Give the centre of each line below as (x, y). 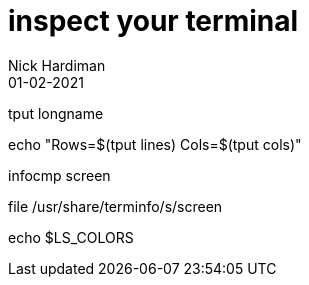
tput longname (56, 113)
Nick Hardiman (57, 65)
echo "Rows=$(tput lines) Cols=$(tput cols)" (155, 144)
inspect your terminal (153, 21)
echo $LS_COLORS (71, 237)
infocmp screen (59, 175)
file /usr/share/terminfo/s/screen (115, 206)
